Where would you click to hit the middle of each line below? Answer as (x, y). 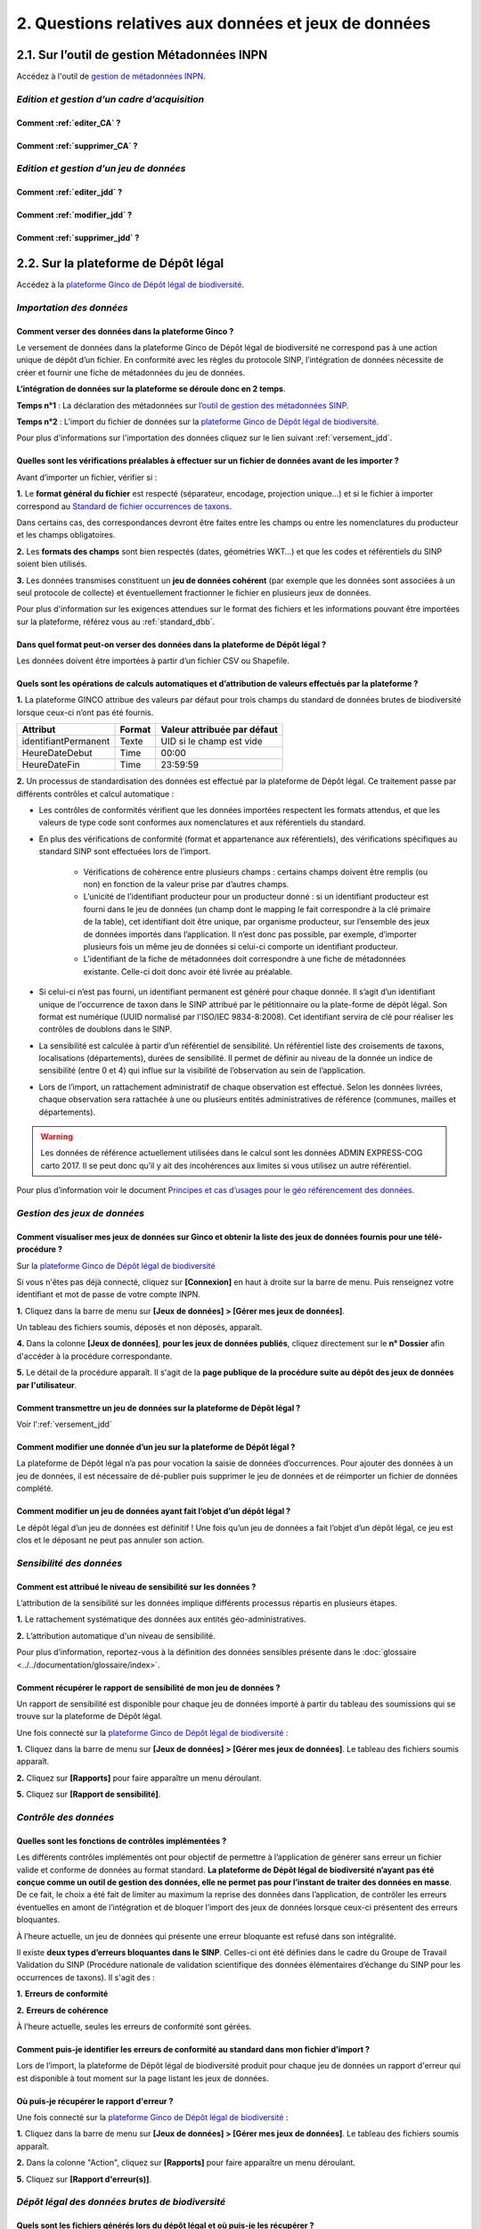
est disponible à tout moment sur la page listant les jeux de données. (143, 2078)
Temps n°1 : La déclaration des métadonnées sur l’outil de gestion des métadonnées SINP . (183, 405)
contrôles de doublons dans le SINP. (106, 1029)
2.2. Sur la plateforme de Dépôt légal (120, 263)
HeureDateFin (51, 765)
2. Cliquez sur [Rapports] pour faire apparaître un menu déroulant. (139, 1778)
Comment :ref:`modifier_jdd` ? (74, 215)
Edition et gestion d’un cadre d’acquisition (110, 99)
